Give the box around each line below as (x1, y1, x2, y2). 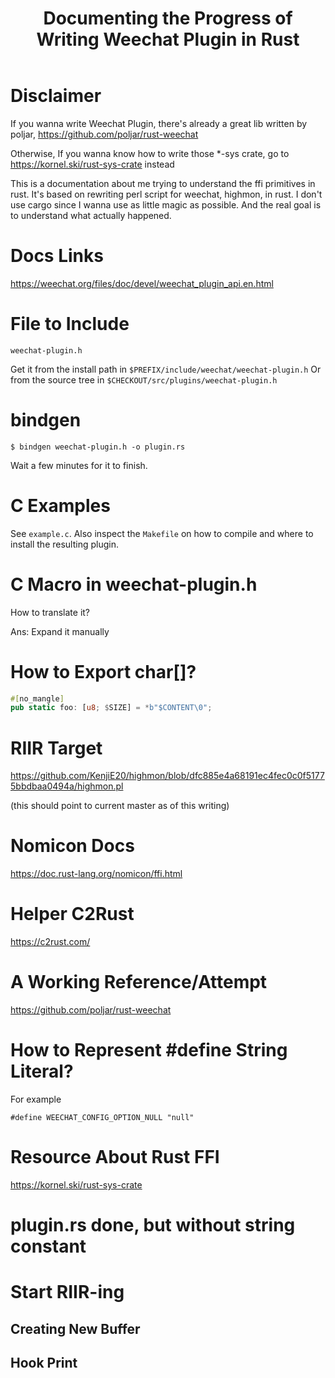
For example (10, 1093, 62, 1105)
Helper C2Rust (10, 903, 135, 926)
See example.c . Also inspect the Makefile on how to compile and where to (10, 527, 314, 539)
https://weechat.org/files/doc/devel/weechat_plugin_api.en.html (10, 277, 274, 289)
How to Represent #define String (10, 1039, 288, 1062)
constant (10, 1235, 87, 1258)
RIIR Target (10, 737, 103, 759)
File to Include (10, 313, 130, 336)
